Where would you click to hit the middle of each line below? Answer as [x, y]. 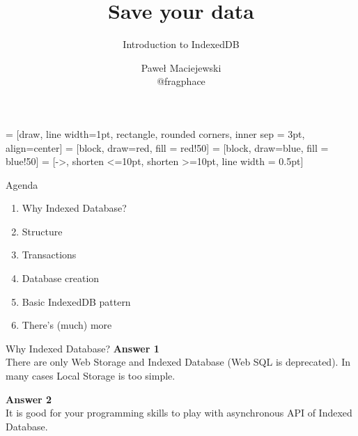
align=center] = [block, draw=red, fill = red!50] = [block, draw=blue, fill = [167, 147]
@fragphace [181, 81]
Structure [42, 231]
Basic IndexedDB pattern [76, 301]
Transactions [49, 255]
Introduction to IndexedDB [181, 44]
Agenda [22, 184]
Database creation [61, 278]
